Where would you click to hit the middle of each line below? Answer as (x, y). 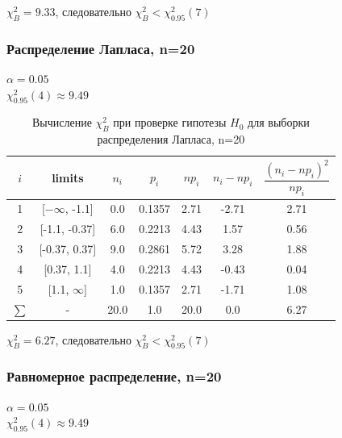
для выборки (279, 122)
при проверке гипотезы (170, 122)
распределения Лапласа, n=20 (171, 139)
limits (68, 177)
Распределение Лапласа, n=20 (101, 48)
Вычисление (62, 122)
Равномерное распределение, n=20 (114, 376)
